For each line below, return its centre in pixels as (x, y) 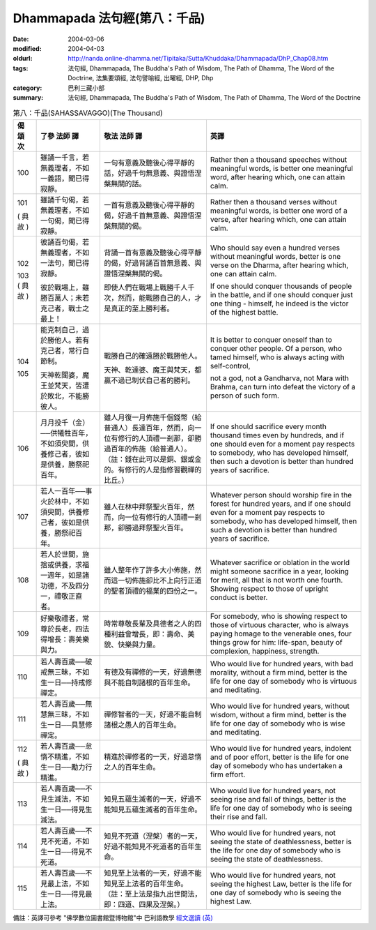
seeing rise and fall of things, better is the (278, 799)
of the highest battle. (244, 312)
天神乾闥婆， (62, 375)
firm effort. (228, 774)
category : (28, 88)
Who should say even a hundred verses (275, 248)
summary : (28, 97)
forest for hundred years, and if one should (280, 504)
